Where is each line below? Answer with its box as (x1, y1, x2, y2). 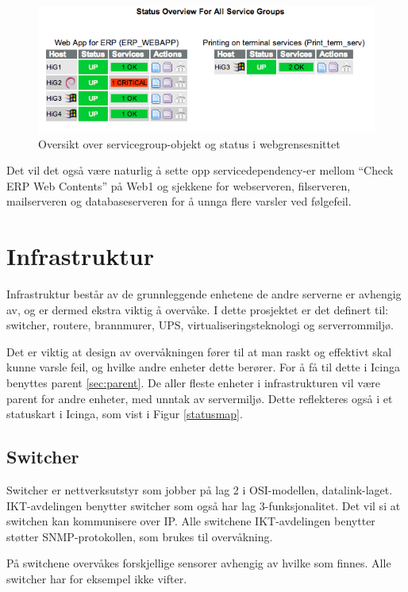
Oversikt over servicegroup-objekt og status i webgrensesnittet (38, 135, 341, 152)
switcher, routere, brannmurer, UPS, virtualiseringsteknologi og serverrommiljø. (6, 317, 394, 333)
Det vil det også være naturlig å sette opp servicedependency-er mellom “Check (6, 162, 394, 179)
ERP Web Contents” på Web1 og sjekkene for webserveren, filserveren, (6, 177, 351, 194)
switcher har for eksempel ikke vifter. (6, 571, 187, 587)
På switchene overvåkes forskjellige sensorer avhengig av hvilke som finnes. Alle (6, 555, 391, 571)
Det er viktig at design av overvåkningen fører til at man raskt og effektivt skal (6, 343, 392, 359)
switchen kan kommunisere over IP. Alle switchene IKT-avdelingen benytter (6, 513, 375, 529)
